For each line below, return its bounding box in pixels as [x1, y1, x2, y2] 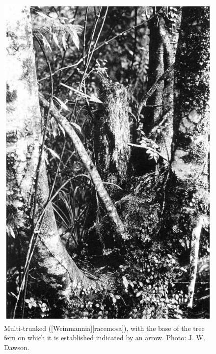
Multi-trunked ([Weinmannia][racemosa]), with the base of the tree [4, 323, 205, 333]
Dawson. [4, 342, 29, 352]
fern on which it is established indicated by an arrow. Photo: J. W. [4, 332, 205, 343]
